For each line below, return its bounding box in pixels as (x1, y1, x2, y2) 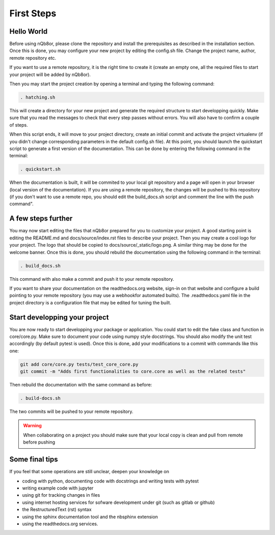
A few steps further (9, 214, 73, 223)
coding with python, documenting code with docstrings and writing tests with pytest (22, 478, 199, 484)
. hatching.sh (20, 94, 56, 100)
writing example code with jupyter (22, 485, 94, 491)
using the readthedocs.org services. (22, 521, 99, 527)
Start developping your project (9, 313, 109, 322)
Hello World (9, 27, 48, 36)
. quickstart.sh (20, 166, 61, 172)
